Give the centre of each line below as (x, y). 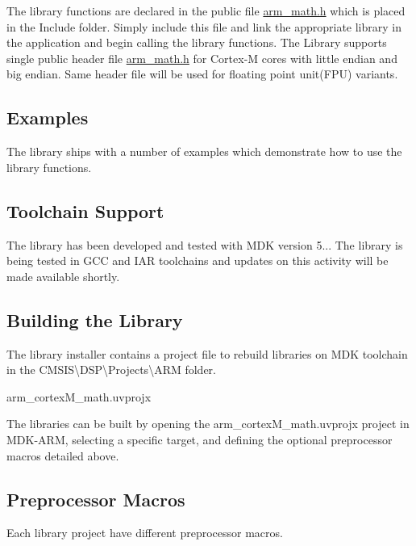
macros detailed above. (63, 455)
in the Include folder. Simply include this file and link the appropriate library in (204, 26)
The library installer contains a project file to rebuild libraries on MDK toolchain (207, 353)
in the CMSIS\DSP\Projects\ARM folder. (111, 370)
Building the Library (95, 319)
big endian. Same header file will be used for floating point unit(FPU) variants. (202, 74)
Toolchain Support (85, 210)
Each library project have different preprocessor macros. (145, 533)
